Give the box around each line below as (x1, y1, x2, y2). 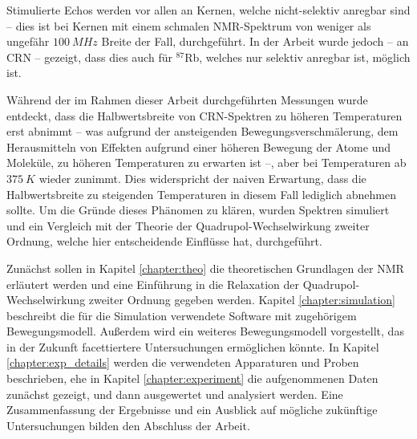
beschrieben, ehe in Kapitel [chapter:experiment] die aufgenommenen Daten (6, 370, 379, 387)
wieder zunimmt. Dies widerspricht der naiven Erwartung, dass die (38, 169, 366, 186)
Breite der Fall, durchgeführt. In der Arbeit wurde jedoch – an (101, 33, 409, 50)
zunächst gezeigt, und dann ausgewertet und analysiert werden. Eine (6, 385, 343, 402)
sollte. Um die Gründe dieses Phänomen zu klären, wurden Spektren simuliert (6, 201, 390, 218)
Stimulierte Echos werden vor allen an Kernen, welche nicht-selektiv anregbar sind (6, 2, 411, 18)
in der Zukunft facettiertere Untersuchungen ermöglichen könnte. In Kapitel (6, 338, 379, 355)
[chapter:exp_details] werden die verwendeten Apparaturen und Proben (6, 354, 359, 371)
